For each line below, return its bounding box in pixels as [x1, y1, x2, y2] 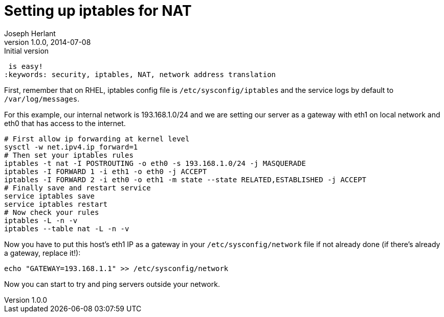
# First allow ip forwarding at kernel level [4, 134, 190, 143]
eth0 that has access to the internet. [4, 118, 126, 128]
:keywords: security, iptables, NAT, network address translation [4, 70, 276, 79]
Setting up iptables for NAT [4, 2, 192, 19]
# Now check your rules [4, 208, 99, 216]
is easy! [8, 62, 43, 70]
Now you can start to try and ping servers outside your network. [4, 279, 220, 288]
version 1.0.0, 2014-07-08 [4, 37, 91, 46]
